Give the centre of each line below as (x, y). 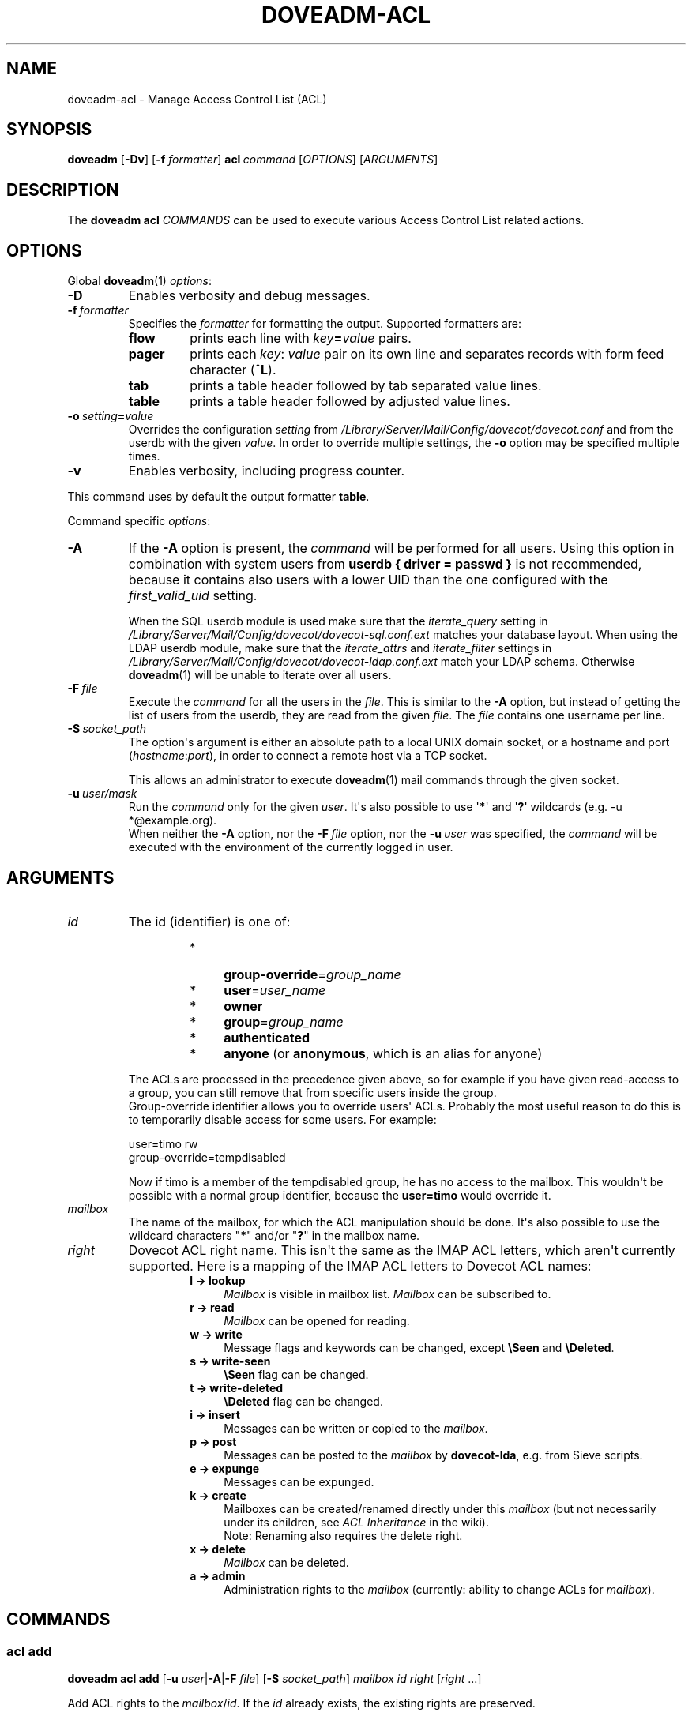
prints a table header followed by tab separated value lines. (366, 386)
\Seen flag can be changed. (296, 1374)
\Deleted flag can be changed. (303, 1401)
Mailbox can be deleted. (286, 1562)
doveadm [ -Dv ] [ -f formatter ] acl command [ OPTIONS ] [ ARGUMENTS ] (253, 160)
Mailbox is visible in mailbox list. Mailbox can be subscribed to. (387, 1294)
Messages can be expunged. (299, 1481)
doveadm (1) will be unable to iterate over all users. (260, 675)
